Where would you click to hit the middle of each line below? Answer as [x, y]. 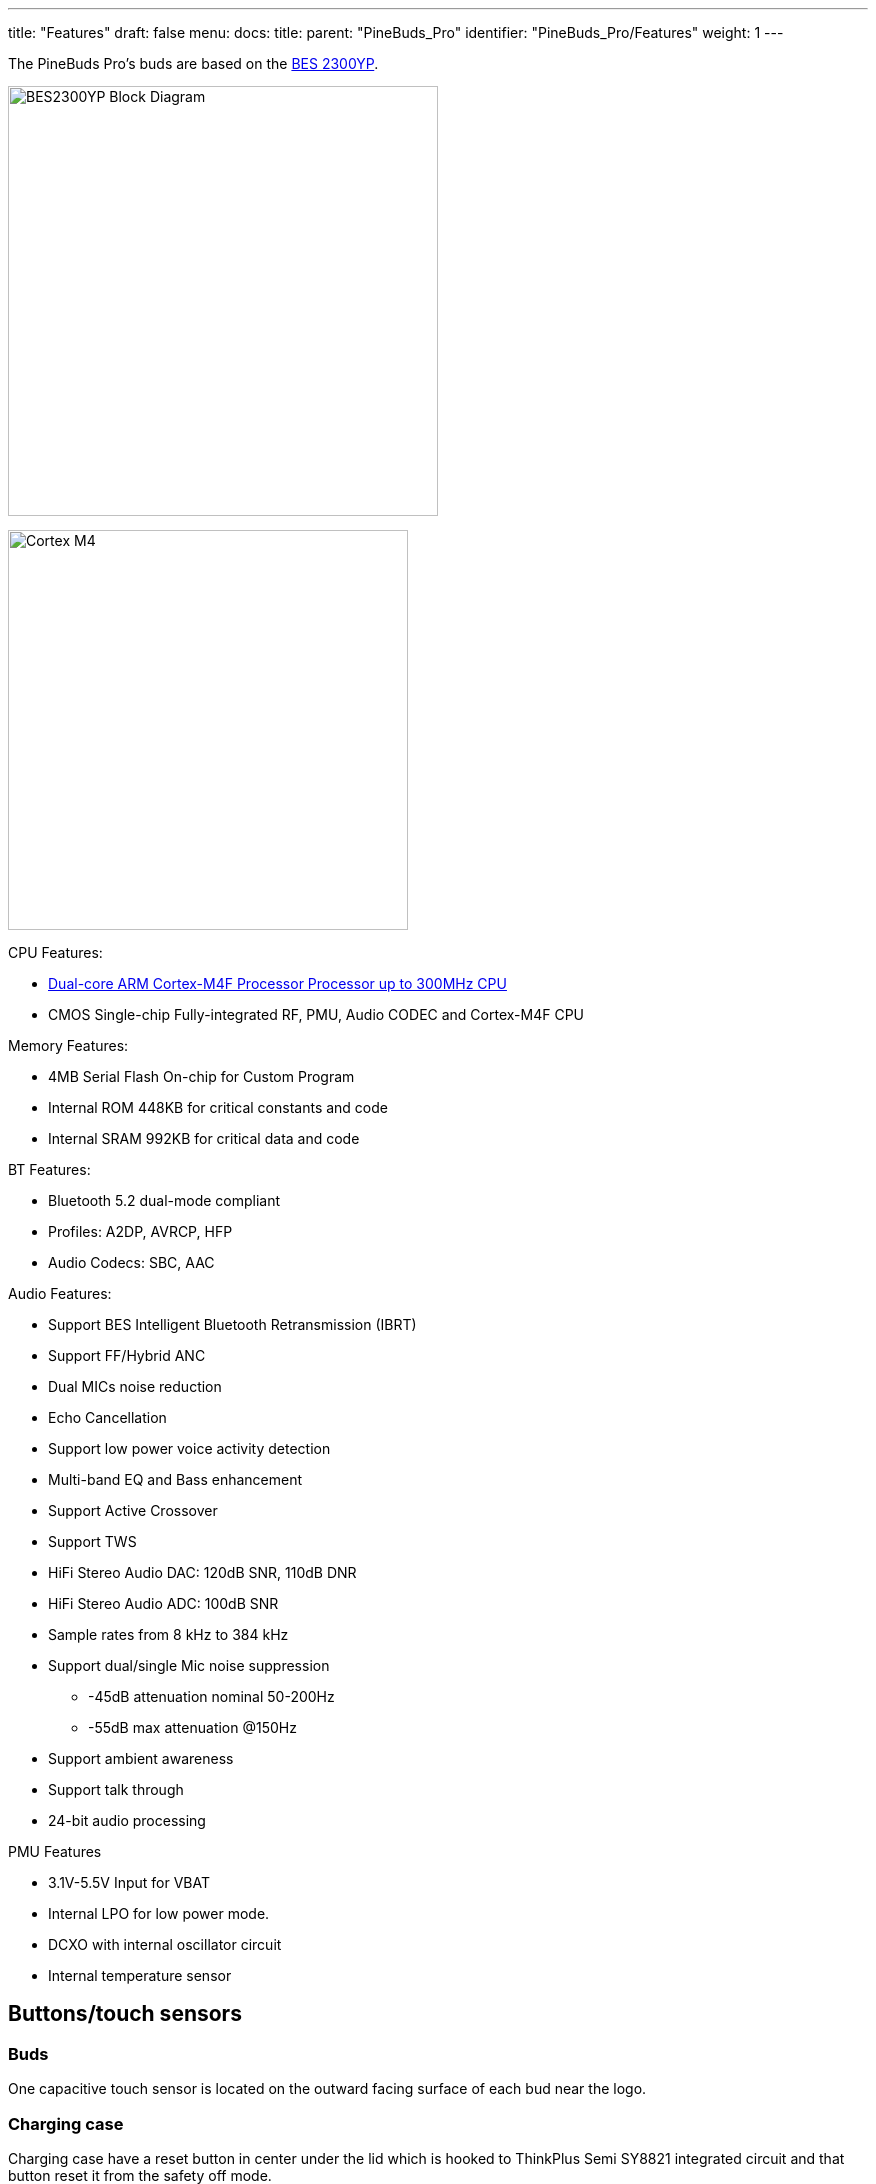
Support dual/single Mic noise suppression [189, 1665]
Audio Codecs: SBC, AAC [131, 1262]
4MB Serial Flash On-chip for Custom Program [201, 1076]
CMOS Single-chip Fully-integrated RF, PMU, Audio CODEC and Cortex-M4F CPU [316, 1014]
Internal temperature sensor [140, 1975]
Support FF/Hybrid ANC [127, 1355]
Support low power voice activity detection [189, 1448]
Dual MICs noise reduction [135, 1386]
